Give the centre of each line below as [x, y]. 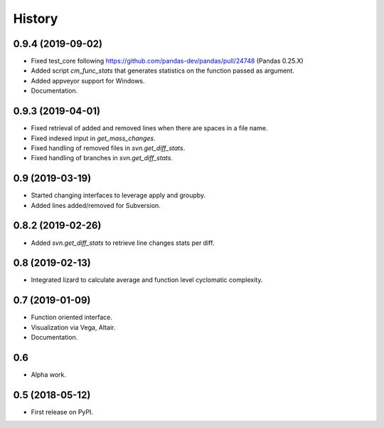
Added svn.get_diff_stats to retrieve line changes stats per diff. [123, 243]
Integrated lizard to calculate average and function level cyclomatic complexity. [147, 280]
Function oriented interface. [72, 318]
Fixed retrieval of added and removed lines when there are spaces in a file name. [149, 128]
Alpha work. [49, 375]
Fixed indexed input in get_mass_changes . [93, 138]
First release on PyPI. [62, 412]
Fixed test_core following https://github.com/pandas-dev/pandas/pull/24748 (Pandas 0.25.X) [167, 61]
